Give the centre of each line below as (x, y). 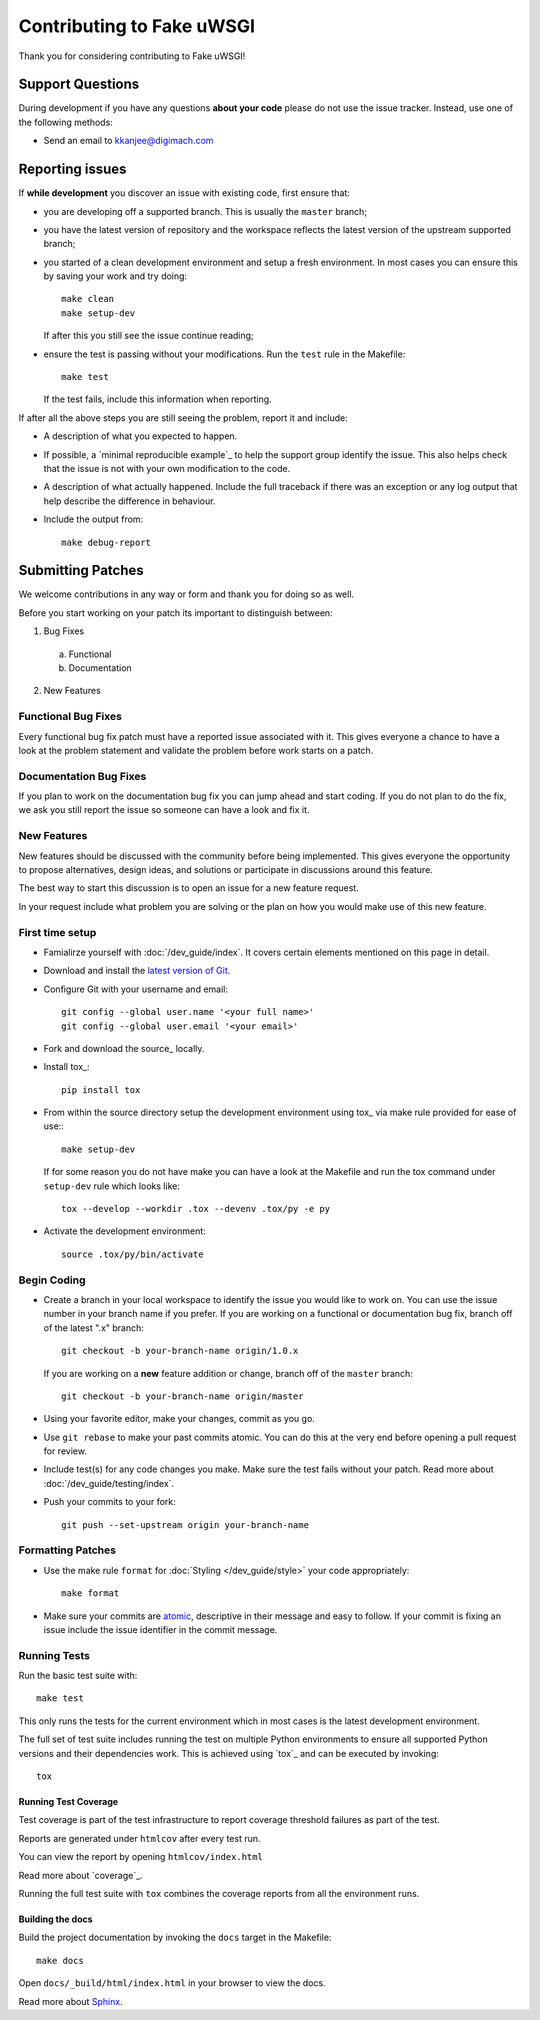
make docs (60, 1960)
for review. (65, 1451)
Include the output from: (93, 519)
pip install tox (101, 1089)
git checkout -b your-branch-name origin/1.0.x (180, 1351)
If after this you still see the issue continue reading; (148, 336)
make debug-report (106, 542)
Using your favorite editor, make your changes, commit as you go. (179, 1419)
